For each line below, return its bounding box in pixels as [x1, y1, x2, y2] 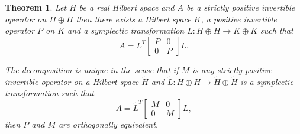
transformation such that [5, 87, 94, 99]
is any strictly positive [192, 63, 272, 76]
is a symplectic [240, 75, 293, 87]
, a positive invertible [201, 12, 277, 25]
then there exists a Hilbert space [76, 12, 191, 25]
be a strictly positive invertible [186, 1, 295, 13]
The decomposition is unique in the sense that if [5, 63, 179, 76]
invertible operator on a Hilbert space [5, 75, 139, 87]
